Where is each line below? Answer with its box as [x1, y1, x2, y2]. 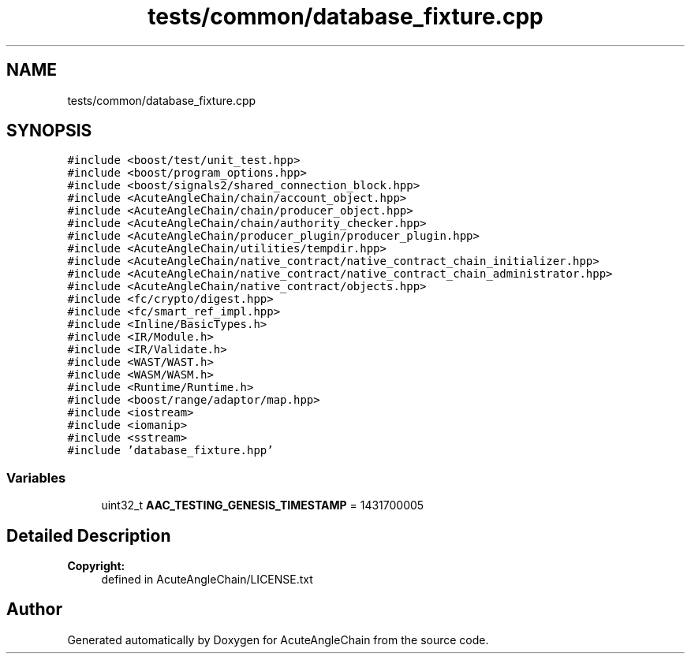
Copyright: [67, 559, 125, 573]
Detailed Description [6, 525, 171, 546]
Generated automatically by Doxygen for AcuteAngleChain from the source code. [67, 632, 489, 647]
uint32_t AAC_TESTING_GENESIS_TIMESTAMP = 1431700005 [101, 498, 424, 513]
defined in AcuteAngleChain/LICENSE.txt [101, 572, 313, 587]
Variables [6, 469, 66, 486]
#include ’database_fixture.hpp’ [67, 444, 274, 457]
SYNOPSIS [6, 121, 92, 141]
